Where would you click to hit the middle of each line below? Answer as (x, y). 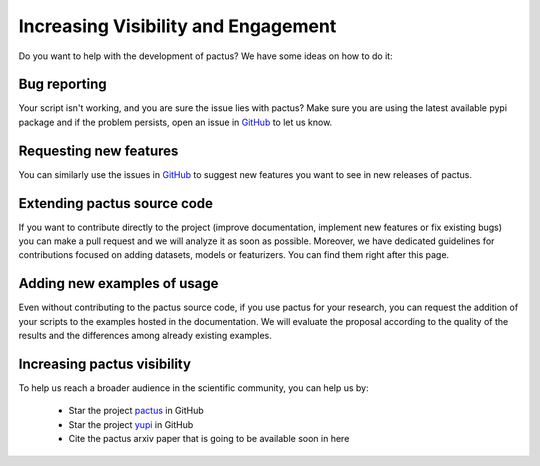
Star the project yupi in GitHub (131, 424)
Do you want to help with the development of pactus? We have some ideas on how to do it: (206, 56)
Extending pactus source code (116, 203)
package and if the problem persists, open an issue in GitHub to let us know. (175, 122)
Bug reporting (62, 84)
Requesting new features (98, 150)
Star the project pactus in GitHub (136, 411)
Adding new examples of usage (118, 283)
